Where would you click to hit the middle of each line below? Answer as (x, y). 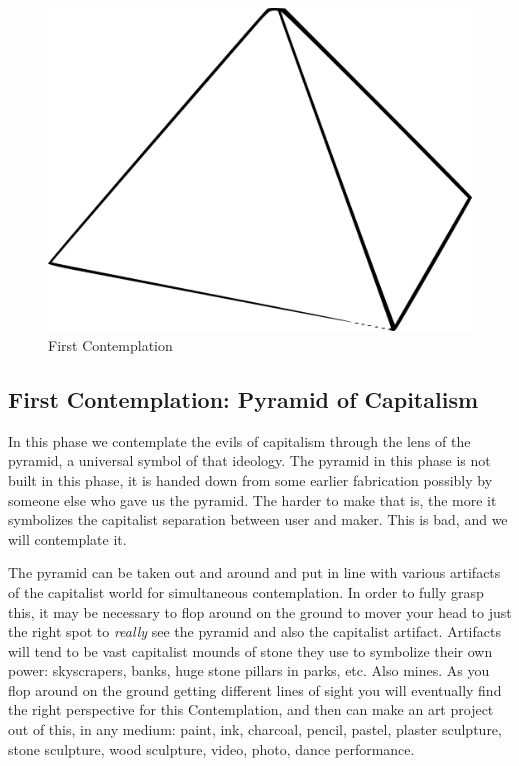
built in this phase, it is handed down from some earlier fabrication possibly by (250, 479)
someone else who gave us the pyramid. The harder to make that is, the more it (252, 499)
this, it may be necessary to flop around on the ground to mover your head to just (260, 611)
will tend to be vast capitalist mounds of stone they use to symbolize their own (250, 650)
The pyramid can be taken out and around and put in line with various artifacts (254, 572)
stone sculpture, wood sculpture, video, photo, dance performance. (211, 748)
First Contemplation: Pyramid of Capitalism (243, 398)
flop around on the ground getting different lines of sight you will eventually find (255, 689)
